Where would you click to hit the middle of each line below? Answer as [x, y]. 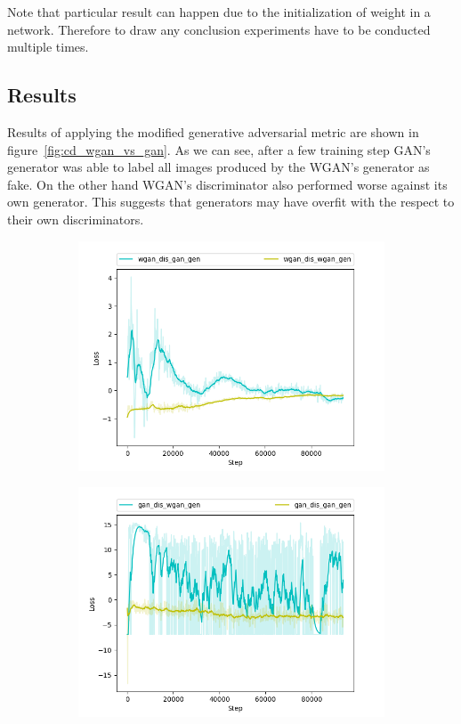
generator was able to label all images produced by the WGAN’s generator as [218, 167]
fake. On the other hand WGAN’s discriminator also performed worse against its [227, 184]
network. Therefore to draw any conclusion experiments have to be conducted [219, 29]
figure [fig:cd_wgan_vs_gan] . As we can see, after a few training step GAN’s [219, 149]
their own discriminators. [76, 219]
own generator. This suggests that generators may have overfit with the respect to [231, 202]
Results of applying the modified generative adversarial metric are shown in [213, 131]
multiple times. [48, 47]
